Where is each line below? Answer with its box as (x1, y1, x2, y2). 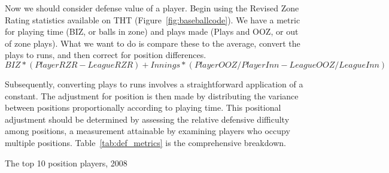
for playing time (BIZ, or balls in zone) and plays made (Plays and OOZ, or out (5, 25, 299, 38)
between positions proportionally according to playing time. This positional (5, 101, 281, 114)
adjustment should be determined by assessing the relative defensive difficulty (5, 113, 290, 125)
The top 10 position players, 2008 (5, 156, 127, 169)
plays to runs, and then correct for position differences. (5, 48, 206, 61)
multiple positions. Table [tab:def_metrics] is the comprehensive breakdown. (5, 136, 286, 148)
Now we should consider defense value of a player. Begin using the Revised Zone (5, 2, 299, 14)
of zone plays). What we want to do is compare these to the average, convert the (5, 37, 300, 49)
